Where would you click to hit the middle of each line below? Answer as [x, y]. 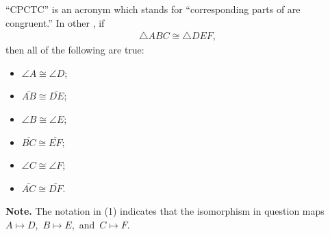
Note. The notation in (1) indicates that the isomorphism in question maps [165, 211]
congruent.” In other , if [55, 22]
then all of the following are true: [75, 50]
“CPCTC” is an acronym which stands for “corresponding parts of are [153, 9]
